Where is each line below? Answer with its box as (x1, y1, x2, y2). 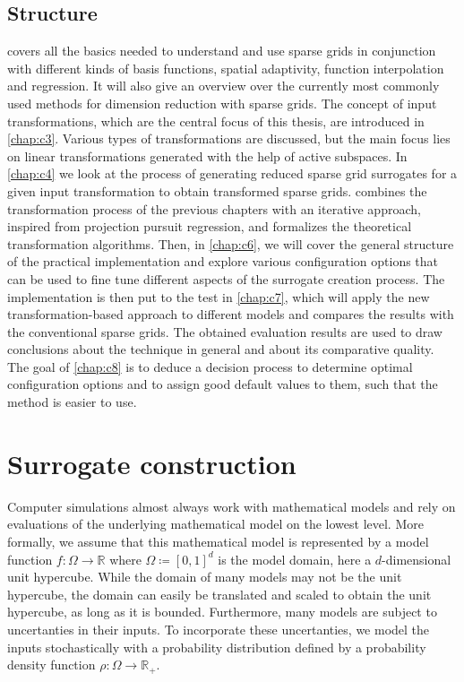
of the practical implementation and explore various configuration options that (7, 252, 439, 271)
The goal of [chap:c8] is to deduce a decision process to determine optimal (7, 357, 413, 376)
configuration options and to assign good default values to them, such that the (7, 375, 438, 393)
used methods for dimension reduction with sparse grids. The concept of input (7, 93, 437, 112)
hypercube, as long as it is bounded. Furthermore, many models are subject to (7, 602, 437, 621)
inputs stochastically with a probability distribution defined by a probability (7, 637, 426, 656)
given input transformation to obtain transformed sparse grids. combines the (7, 181, 427, 200)
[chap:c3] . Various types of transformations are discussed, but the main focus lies (7, 129, 451, 148)
